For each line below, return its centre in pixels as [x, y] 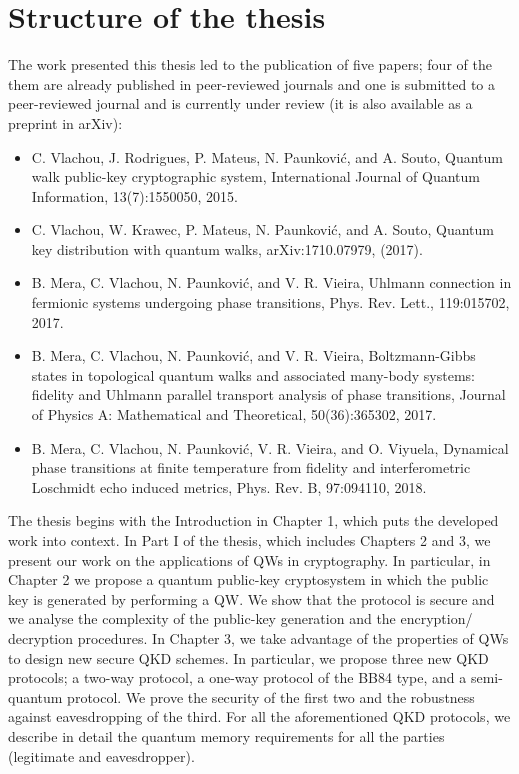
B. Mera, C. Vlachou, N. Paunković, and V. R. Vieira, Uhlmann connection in [271, 282]
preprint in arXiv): [65, 122]
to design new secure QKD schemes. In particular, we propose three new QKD [248, 657]
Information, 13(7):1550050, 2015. [134, 195]
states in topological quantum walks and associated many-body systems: [253, 374]
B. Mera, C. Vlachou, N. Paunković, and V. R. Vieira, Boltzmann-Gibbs [253, 355]
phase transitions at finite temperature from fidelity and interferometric [251, 467]
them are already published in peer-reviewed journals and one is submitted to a [252, 83]
